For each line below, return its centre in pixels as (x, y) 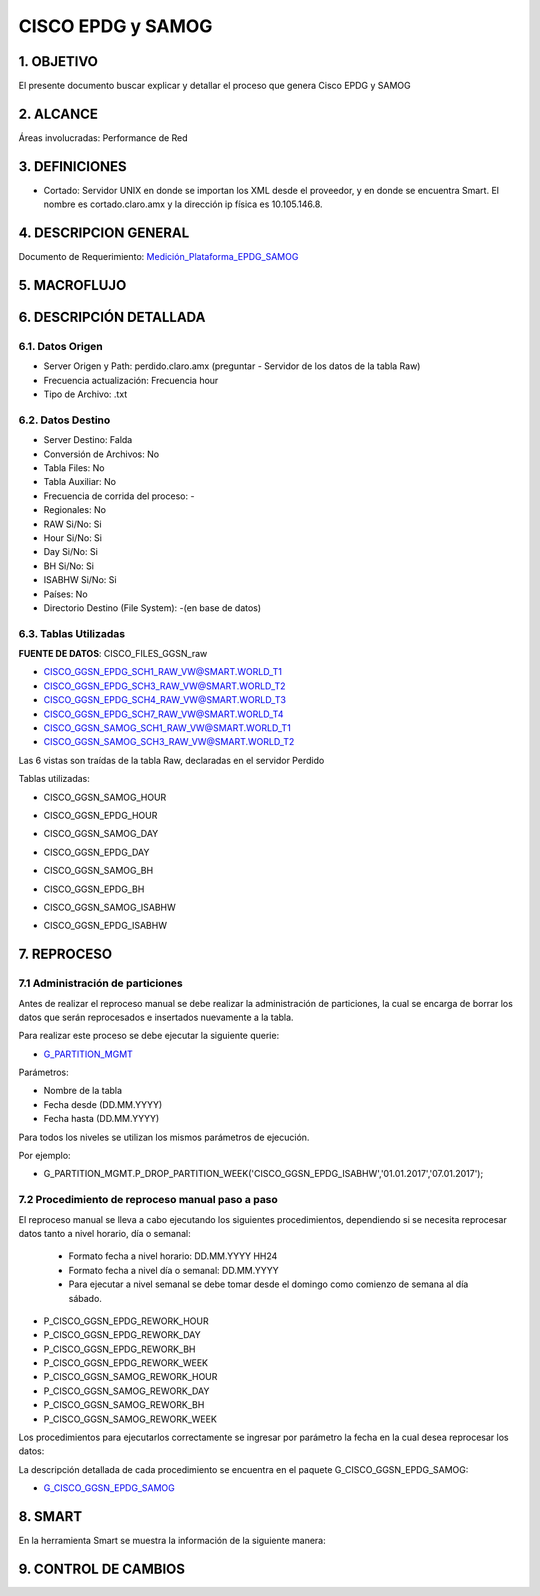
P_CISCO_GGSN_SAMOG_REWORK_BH (124, 1405)
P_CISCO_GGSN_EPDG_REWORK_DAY (122, 1335)
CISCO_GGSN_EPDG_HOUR (100, 815)
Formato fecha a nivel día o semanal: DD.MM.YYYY (173, 1270)
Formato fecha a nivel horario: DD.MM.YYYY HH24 (173, 1256)
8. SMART (50, 1516)
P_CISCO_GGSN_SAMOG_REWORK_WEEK (130, 1419)
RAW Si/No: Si (72, 524)
